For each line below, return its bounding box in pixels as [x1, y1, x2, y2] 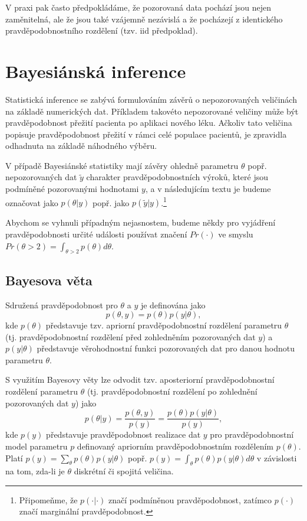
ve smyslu [218, 227, 253, 240]
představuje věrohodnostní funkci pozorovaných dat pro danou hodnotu [37, 342, 295, 354]
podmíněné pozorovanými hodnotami [5, 183, 139, 195]
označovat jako [5, 196, 58, 209]
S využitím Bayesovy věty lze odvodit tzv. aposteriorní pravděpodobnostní [5, 373, 275, 386]
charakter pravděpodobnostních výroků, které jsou [86, 171, 268, 183]
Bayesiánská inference [5, 58, 186, 83]
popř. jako [93, 196, 130, 209]
